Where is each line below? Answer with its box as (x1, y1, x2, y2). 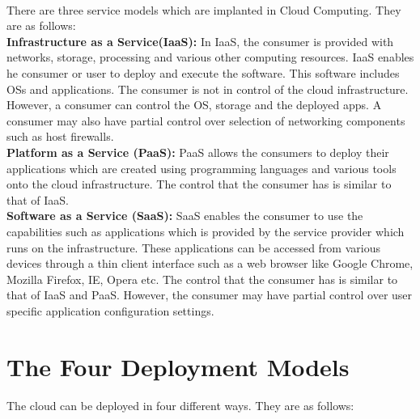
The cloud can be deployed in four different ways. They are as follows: (6, 397, 354, 414)
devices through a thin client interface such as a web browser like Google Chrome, (6, 255, 414, 272)
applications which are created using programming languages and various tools (6, 159, 397, 176)
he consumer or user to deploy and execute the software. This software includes (6, 64, 400, 81)
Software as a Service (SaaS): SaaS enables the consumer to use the (6, 207, 363, 224)
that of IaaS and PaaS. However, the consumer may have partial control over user (6, 286, 413, 303)
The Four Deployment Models (6, 349, 350, 383)
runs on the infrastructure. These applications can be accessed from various (6, 239, 380, 256)
